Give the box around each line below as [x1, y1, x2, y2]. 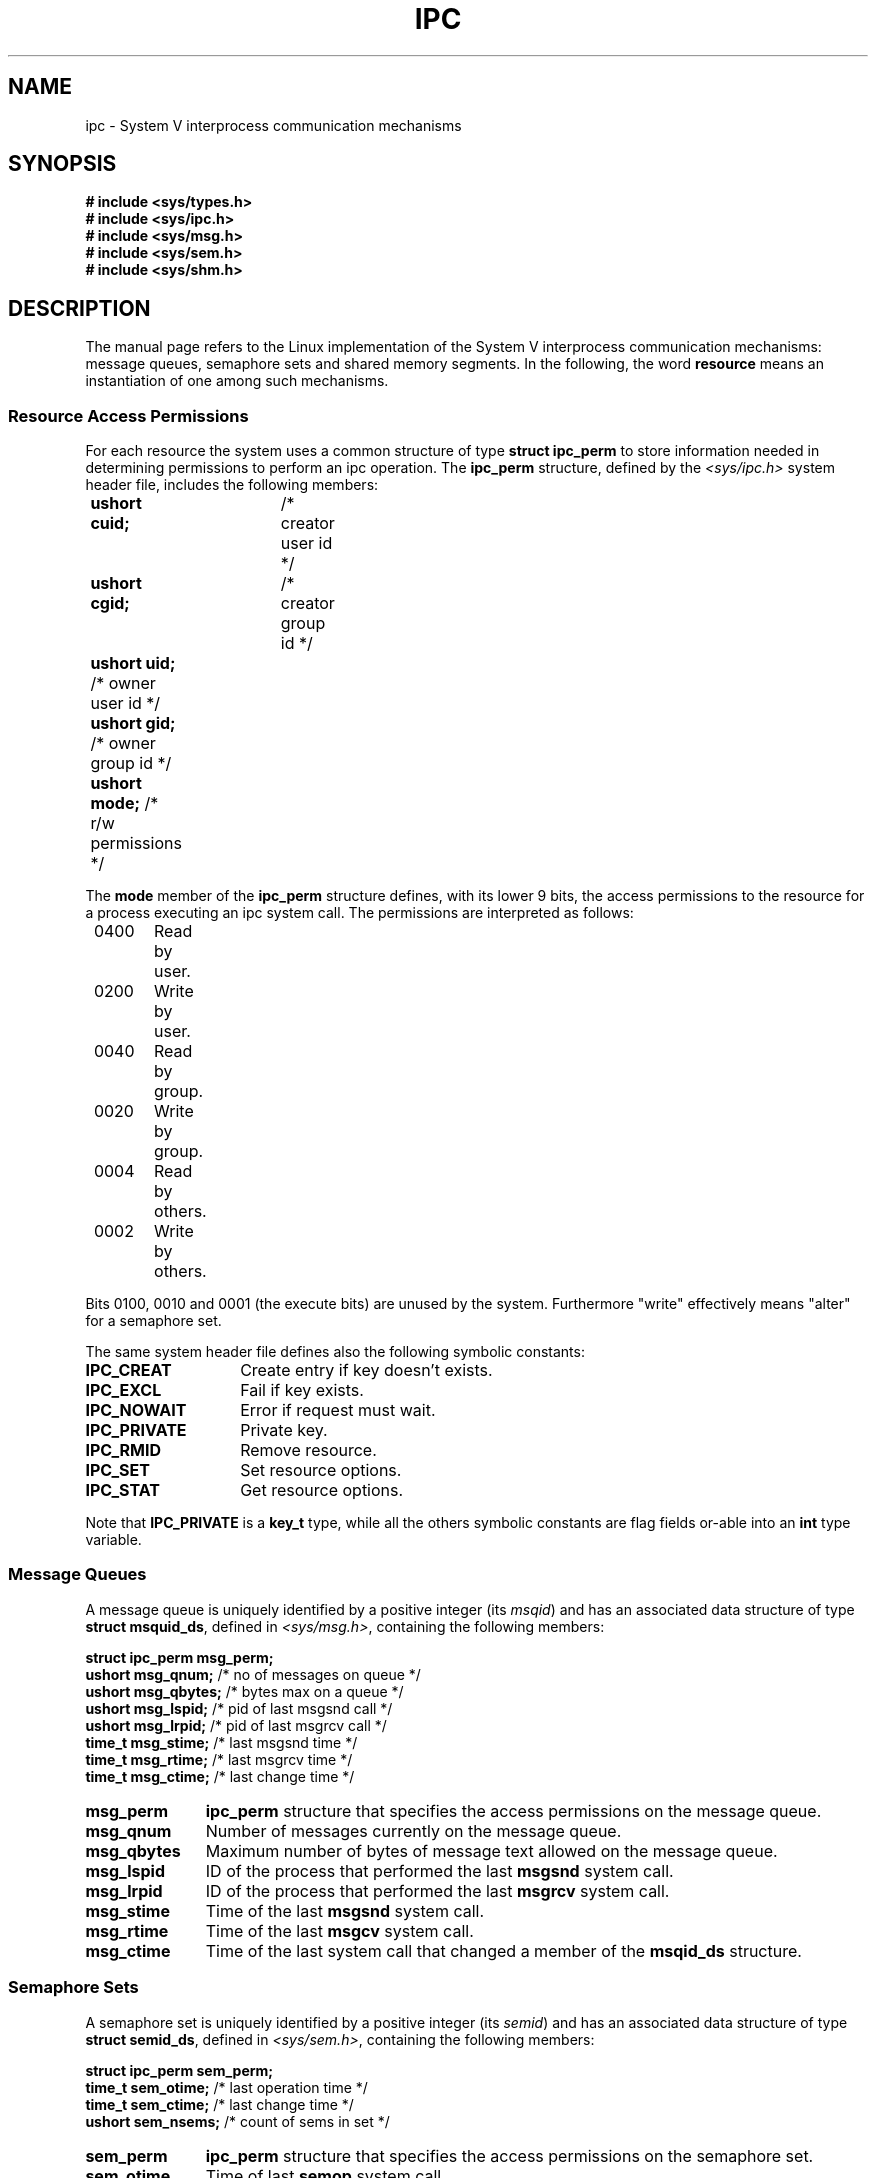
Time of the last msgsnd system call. [205, 1900, 485, 1921]
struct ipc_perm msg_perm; [85, 1648, 274, 1666]
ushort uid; [90, 653, 176, 674]
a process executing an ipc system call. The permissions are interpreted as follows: [85, 904, 634, 922]
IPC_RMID [85, 1440, 162, 1461]
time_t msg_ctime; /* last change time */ [85, 1767, 355, 1785]
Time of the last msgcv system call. [205, 1920, 474, 1941]
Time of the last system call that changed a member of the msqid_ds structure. [205, 1940, 802, 1961]
